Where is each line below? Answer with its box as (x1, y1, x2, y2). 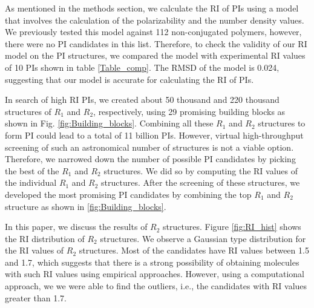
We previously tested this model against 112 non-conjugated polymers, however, (5, 25, 302, 38)
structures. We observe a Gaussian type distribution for (100, 232, 306, 244)
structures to (258, 117, 306, 129)
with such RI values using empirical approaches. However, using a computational (5, 267, 304, 280)
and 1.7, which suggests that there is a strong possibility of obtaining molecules (5, 255, 299, 268)
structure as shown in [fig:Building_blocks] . (5, 200, 166, 212)
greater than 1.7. (5, 291, 67, 304)
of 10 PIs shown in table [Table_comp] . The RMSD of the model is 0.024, (5, 61, 280, 73)
